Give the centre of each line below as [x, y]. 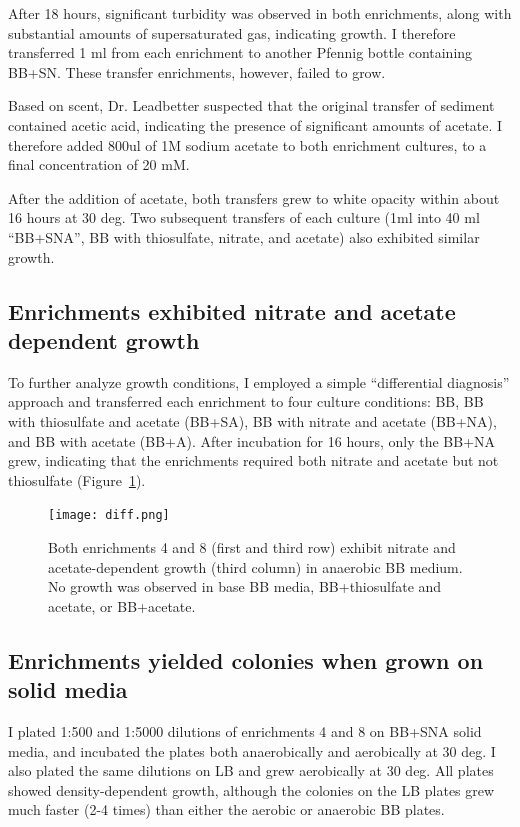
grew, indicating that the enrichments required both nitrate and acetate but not [253, 460]
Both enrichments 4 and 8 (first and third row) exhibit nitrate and [252, 546]
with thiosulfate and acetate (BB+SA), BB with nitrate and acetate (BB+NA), [252, 420]
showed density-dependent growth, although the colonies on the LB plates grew [251, 789]
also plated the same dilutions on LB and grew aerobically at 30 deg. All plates [251, 770]
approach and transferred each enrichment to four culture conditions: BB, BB [246, 401]
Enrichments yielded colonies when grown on [246, 659]
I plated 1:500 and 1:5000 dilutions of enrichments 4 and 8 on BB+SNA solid [245, 730]
